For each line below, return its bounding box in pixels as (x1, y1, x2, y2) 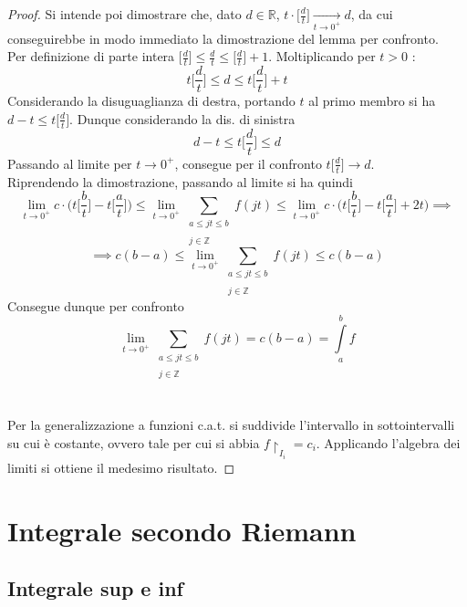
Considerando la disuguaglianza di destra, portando (7, 91, 296, 110)
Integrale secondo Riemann (7, 511, 357, 549)
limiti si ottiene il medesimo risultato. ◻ (7, 457, 235, 476)
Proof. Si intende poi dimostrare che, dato (7, 5, 242, 23)
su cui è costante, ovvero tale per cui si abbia (7, 433, 260, 452)
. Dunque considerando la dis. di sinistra (69, 109, 296, 128)
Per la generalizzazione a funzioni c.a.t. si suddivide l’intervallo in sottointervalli (7, 415, 455, 434)
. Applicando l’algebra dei (316, 433, 461, 452)
